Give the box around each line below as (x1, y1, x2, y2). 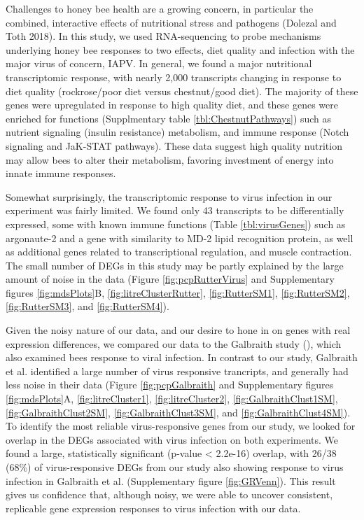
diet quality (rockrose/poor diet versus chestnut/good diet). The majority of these (6, 83, 358, 98)
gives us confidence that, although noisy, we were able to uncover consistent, (6, 487, 333, 502)
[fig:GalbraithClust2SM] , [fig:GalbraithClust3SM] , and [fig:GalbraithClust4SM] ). (6, 405, 351, 419)
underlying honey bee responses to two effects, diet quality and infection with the (6, 42, 355, 57)
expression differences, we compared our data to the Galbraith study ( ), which (6, 336, 342, 351)
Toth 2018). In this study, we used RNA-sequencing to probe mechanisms (6, 29, 321, 43)
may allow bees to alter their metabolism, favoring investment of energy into (6, 152, 334, 167)
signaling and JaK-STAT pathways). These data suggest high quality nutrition (6, 138, 342, 153)
